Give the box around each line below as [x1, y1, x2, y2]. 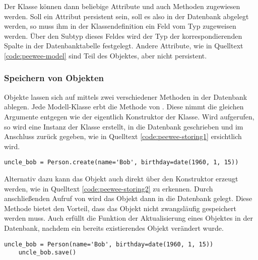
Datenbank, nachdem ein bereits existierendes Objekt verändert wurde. [4, 222, 224, 233]
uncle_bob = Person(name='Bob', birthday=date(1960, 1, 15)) [4, 240, 214, 248]
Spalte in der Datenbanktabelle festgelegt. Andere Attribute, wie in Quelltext [4, 40, 243, 51]
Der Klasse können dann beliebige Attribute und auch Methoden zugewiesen [4, 1, 240, 11]
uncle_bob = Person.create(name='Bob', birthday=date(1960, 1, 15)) [4, 159, 239, 166]
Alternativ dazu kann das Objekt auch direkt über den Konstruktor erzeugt [4, 173, 238, 183]
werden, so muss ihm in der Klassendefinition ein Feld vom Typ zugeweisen [4, 21, 236, 31]
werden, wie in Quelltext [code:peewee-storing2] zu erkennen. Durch [4, 183, 213, 193]
